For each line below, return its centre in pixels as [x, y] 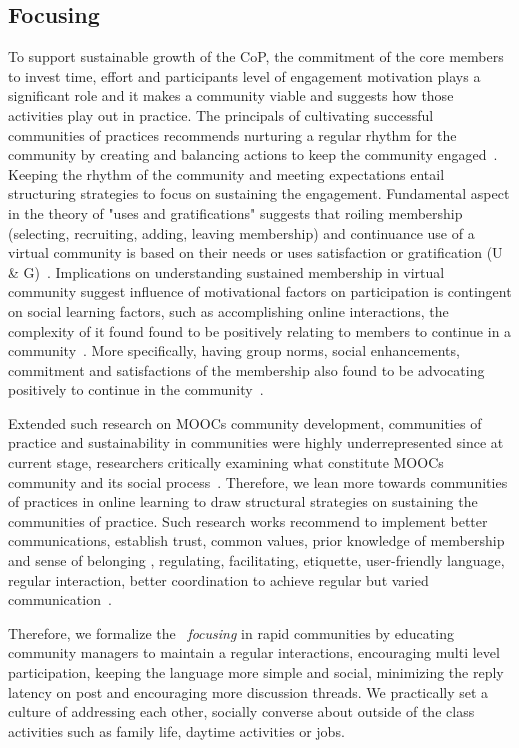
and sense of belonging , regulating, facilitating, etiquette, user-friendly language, [256, 560]
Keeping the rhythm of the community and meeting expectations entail [226, 173]
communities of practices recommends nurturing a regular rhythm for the [232, 134]
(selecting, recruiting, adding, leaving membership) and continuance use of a [241, 232]
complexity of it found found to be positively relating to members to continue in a [260, 330]
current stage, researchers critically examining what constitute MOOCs [226, 462]
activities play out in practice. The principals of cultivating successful [221, 114]
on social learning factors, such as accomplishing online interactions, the [228, 310]
